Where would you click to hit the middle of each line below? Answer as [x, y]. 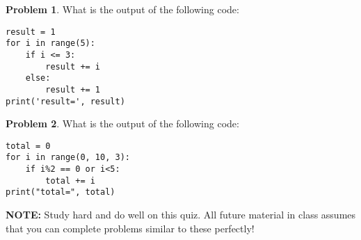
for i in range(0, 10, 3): [68, 158]
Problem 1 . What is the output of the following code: [122, 9]
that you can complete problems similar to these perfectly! [130, 228]
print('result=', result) [65, 101]
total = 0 [28, 146]
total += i [70, 181]
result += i [73, 66]
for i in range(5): [50, 43]
